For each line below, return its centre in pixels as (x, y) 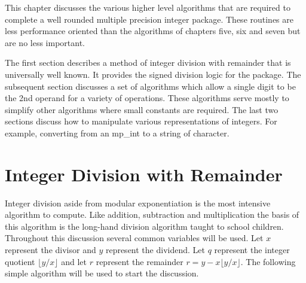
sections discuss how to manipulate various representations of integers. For (141, 121)
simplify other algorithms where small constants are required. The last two (142, 109)
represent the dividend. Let (155, 250)
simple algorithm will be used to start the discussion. (102, 273)
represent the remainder (140, 261)
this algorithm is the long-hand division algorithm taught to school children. (144, 226)
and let (74, 261)
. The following (268, 261)
